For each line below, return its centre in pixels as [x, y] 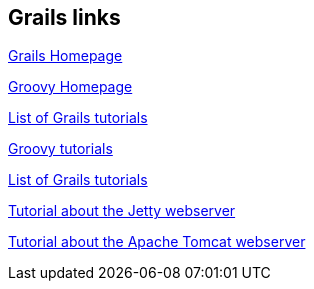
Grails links [64, 17]
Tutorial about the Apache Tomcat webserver [157, 242]
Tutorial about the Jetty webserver [122, 211]
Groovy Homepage [70, 87]
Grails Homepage [65, 56]
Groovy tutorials [60, 149]
